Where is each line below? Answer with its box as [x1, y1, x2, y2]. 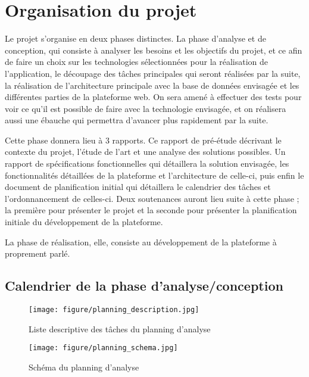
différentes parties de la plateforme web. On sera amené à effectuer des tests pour [5, 91, 302, 103]
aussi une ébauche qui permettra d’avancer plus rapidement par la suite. [5, 114, 269, 126]
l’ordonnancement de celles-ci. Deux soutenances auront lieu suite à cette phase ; [5, 192, 299, 204]
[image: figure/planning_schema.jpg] [29, 344, 178, 353]
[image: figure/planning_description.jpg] [29, 306, 199, 314]
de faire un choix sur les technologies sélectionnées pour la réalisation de [5, 55, 268, 68]
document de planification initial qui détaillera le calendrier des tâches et [5, 180, 271, 193]
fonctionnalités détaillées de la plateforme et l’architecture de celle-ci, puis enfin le [5, 169, 304, 181]
